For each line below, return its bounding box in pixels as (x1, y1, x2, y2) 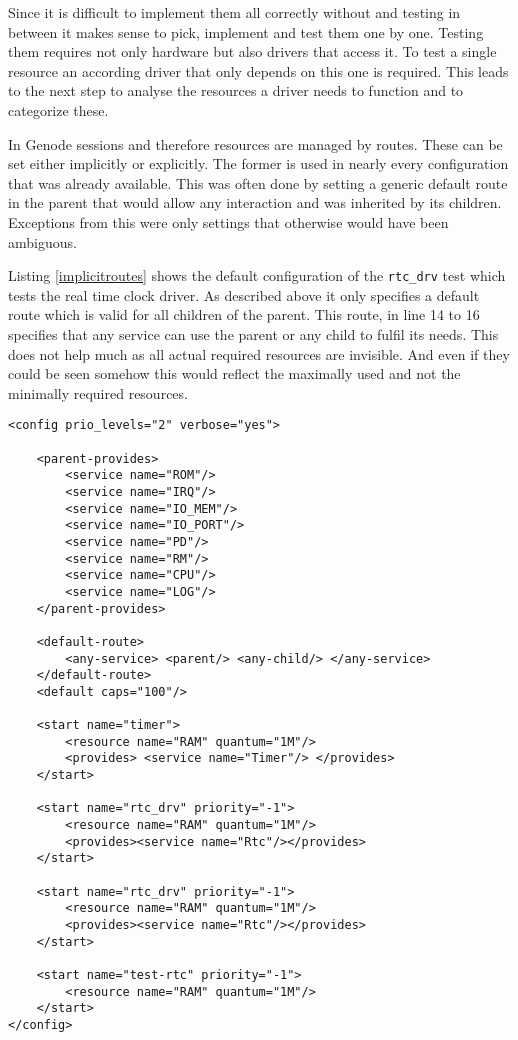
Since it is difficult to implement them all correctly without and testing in (8, 2, 461, 22)
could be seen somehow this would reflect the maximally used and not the (8, 363, 461, 384)
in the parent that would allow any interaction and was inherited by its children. (8, 192, 502, 213)
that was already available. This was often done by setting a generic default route (8, 172, 508, 193)
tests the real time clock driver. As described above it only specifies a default (8, 284, 480, 305)
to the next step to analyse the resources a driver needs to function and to (8, 80, 464, 101)
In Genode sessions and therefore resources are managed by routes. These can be (8, 133, 503, 154)
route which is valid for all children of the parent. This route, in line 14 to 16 (8, 304, 480, 325)
